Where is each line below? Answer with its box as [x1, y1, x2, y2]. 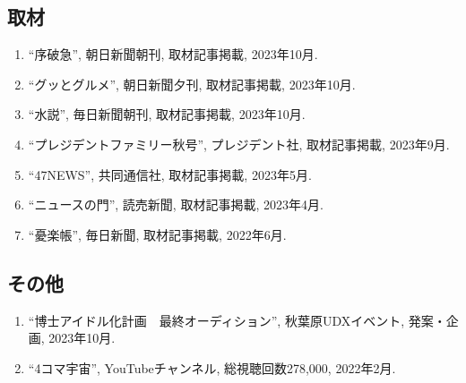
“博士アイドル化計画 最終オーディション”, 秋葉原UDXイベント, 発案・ [28, 311, 446, 329]
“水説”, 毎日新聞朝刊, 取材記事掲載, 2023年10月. [28, 105, 306, 123]
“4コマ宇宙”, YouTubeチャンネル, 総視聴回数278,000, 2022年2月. [28, 358, 396, 377]
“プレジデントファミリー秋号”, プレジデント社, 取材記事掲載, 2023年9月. [28, 134, 450, 153]
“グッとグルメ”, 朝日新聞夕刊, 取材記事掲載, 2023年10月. [28, 74, 356, 93]
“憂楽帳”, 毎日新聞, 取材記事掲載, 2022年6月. [28, 225, 287, 243]
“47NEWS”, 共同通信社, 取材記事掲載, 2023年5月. [28, 165, 312, 183]
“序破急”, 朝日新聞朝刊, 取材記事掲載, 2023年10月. [28, 45, 318, 64]
